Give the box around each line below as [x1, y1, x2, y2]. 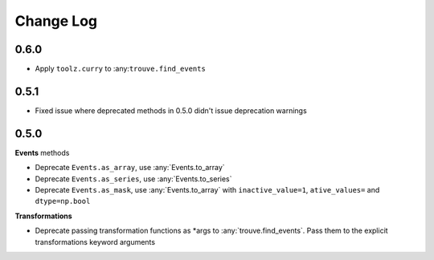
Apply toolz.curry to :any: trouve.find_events [35, 64, 207, 74]
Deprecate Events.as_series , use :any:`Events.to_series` [35, 173, 232, 184]
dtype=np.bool [35, 197, 91, 206]
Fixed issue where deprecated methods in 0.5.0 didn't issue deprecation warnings [35, 105, 307, 116]
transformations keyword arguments [35, 237, 156, 246]
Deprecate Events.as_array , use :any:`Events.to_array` [35, 163, 225, 173]
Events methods [14, 148, 70, 157]
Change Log [14, 12, 98, 30]
